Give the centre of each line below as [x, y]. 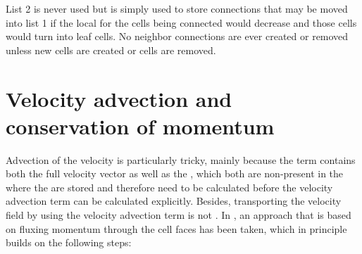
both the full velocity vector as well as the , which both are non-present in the [175, 173]
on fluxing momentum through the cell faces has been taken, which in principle [176, 228]
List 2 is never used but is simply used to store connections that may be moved [177, 8]
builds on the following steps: [69, 242]
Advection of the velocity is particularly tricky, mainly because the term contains [181, 159]
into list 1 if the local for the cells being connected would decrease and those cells [181, 22]
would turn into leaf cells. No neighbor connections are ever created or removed [177, 36]
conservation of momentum [140, 126]
